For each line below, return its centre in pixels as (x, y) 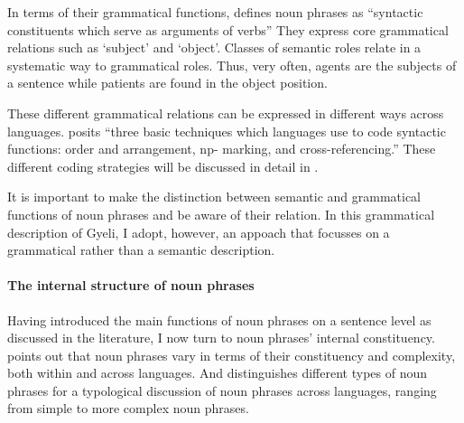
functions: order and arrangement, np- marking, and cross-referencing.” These (222, 149)
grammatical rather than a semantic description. (141, 250)
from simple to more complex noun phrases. (128, 408)
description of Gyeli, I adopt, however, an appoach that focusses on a (199, 232)
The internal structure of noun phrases (131, 285)
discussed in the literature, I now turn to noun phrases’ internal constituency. (221, 338)
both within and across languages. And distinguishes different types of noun (218, 373)
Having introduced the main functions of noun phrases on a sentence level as (219, 320)
